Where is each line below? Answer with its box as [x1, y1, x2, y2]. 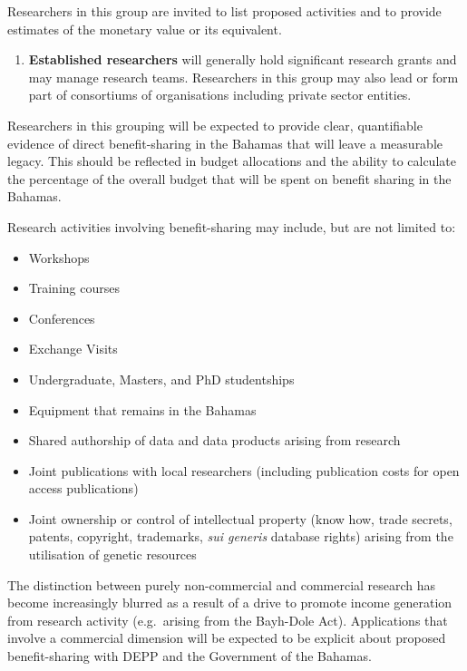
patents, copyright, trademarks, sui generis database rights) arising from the [28, 527, 453, 546]
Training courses [28, 278, 120, 297]
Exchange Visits [28, 339, 118, 358]
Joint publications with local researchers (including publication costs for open [28, 461, 460, 480]
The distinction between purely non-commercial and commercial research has [7, 575, 436, 594]
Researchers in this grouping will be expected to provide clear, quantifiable [7, 115, 423, 134]
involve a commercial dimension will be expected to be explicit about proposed [7, 628, 446, 647]
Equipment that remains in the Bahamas [28, 400, 257, 419]
